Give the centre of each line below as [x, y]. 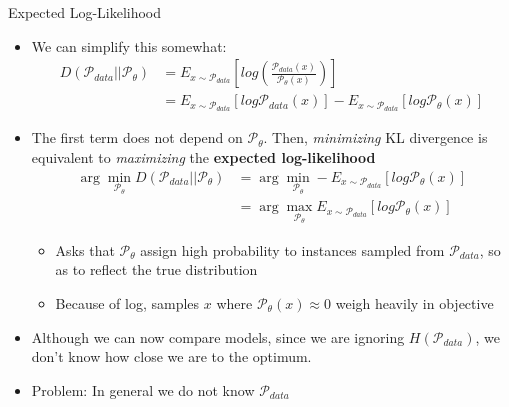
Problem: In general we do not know [143, 389]
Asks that [85, 249]
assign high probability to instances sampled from [292, 249]
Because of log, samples [127, 303]
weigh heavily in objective [414, 303]
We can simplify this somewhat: [129, 45]
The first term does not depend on [137, 137]
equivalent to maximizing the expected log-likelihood [203, 156]
